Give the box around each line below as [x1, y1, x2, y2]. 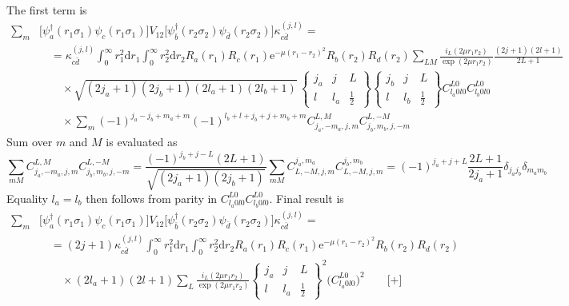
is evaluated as [106, 133, 178, 150]
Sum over [6, 133, 53, 150]
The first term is [6, 2, 87, 18]
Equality [6, 189, 48, 206]
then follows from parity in [86, 189, 218, 206]
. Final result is [269, 189, 344, 206]
